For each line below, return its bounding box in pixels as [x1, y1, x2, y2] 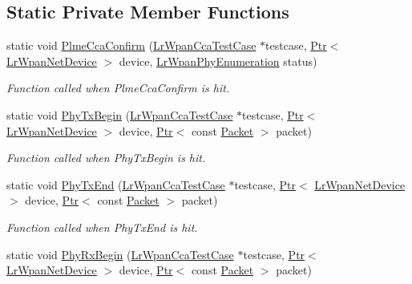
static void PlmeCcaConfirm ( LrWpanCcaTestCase [6, 37, 256, 54]
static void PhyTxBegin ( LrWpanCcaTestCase [6, 106, 233, 123]
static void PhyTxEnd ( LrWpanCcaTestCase [6, 176, 225, 193]
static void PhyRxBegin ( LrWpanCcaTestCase [6, 245, 234, 262]
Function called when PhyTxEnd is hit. [6, 218, 198, 235]
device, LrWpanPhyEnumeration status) [119, 52, 317, 69]
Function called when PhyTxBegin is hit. [6, 149, 206, 166]
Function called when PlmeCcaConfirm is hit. [6, 79, 230, 96]
